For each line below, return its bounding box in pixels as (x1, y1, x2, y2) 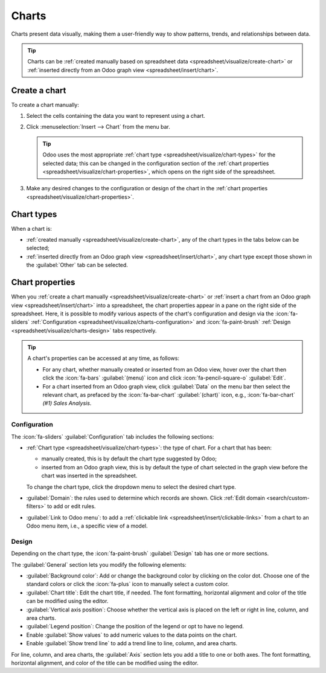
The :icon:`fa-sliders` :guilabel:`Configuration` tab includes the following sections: (11, 433, 214, 440)
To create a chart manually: (11, 101, 80, 108)
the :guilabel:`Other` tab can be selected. (26, 262, 128, 269)
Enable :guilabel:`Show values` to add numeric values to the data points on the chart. (26, 631, 238, 639)
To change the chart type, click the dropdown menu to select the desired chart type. (26, 483, 237, 491)
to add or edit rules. (47, 503, 96, 510)
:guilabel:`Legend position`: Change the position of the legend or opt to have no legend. (26, 623, 245, 630)
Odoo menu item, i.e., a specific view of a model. (26, 523, 148, 530)
